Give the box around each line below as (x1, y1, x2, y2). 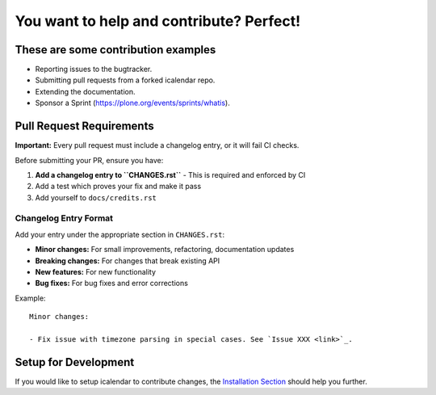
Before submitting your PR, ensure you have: (15, 155, 164, 165)
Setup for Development (15, 355, 135, 369)
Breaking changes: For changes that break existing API (35, 255, 220, 266)
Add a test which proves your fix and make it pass (35, 182, 202, 191)
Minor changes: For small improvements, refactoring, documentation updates (35, 245, 295, 254)
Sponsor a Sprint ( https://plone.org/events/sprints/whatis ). (35, 98, 230, 108)
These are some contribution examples (15, 43, 216, 57)
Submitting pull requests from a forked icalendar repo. (35, 75, 216, 85)
